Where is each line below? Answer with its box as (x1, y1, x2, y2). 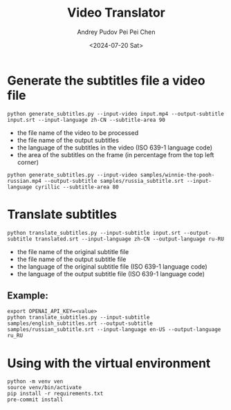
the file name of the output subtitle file (17, 255, 127, 263)
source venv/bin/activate (7, 384, 82, 391)
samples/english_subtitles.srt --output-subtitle (7, 320, 154, 327)
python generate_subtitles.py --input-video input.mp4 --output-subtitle (7, 110, 225, 117)
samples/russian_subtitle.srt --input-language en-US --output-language (7, 326, 221, 333)
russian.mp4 (7, 177, 41, 184)
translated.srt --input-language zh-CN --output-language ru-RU (35, 235, 225, 242)
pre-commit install (7, 396, 64, 403)
